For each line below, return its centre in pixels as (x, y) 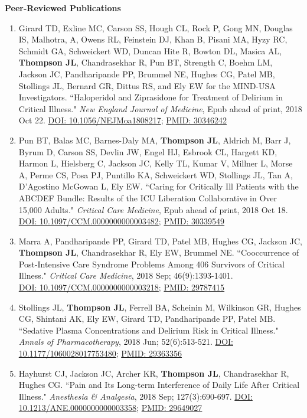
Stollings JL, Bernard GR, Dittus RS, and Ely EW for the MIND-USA (147, 85)
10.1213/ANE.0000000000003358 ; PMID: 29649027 (110, 408)
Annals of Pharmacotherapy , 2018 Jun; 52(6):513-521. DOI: (126, 342)
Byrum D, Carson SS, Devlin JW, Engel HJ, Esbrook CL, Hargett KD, (148, 151)
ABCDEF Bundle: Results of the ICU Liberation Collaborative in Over (148, 197)
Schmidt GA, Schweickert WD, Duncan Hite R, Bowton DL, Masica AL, (150, 50)
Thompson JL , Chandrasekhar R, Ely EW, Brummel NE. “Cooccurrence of (159, 252)
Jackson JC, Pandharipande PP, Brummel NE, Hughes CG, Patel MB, (147, 74)
